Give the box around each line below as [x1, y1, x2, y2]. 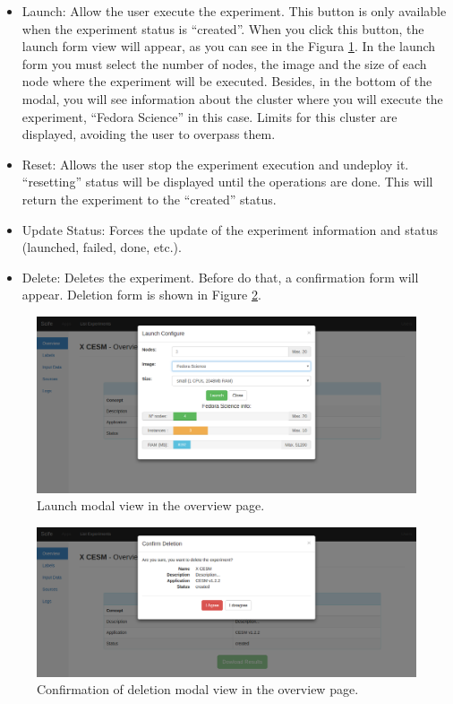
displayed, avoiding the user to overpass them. [21, 125, 276, 143]
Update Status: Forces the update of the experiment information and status [21, 220, 439, 239]
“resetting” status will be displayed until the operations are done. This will [21, 172, 433, 191]
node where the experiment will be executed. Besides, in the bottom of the [21, 72, 432, 91]
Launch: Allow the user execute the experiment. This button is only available [21, 2, 447, 20]
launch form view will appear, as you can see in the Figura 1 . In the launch [21, 37, 436, 56]
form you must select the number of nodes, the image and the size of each [21, 54, 427, 73]
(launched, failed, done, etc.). [21, 238, 182, 256]
